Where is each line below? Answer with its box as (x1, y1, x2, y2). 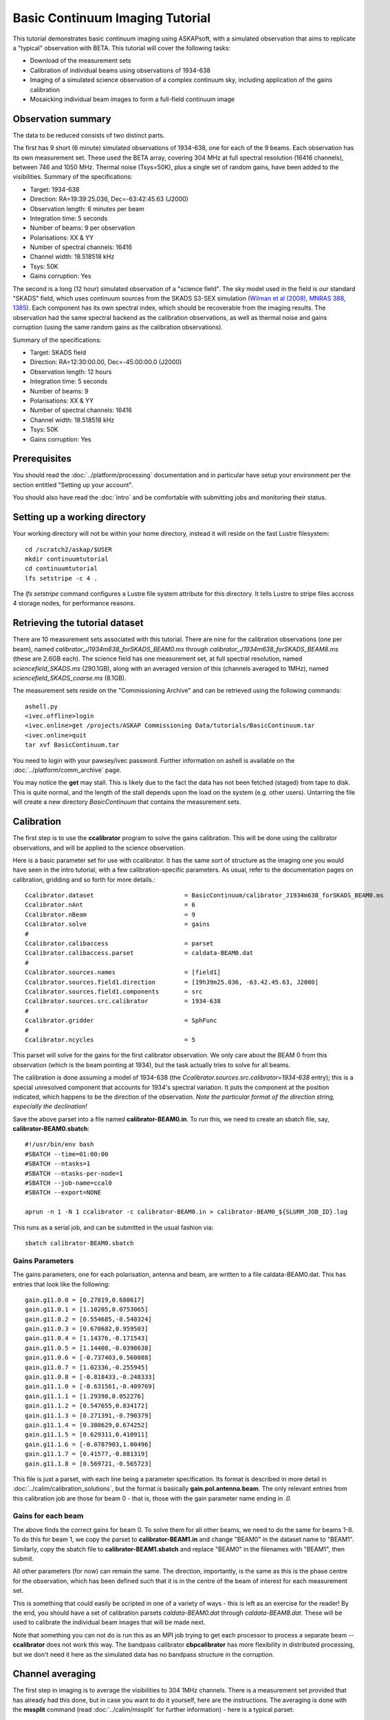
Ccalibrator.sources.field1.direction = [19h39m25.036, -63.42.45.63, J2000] (25, 978, 319, 986)
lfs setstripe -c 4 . (25, 574, 98, 582)
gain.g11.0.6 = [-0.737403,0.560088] (25, 1354, 153, 1362)
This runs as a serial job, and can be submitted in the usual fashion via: (12, 1223, 214, 1232)
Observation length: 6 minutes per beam (30, 204, 144, 213)
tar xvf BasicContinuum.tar (25, 741, 120, 749)
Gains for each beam (12, 1511, 84, 1520)
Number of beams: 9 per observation (30, 224, 136, 232)
